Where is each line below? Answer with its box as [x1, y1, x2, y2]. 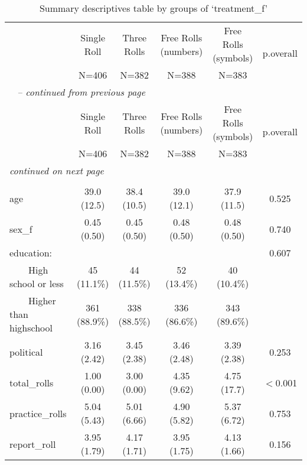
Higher [28, 294, 56, 307]
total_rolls [9, 375, 54, 389]
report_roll [9, 437, 56, 451]
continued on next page [9, 164, 104, 177]
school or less [9, 277, 64, 290]
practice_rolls [9, 406, 67, 420]
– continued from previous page [17, 85, 146, 99]
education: [9, 246, 53, 259]
